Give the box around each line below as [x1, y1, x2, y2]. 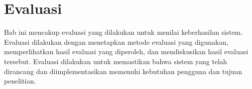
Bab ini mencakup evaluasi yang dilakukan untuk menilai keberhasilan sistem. [4, 27, 243, 37]
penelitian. [4, 76, 36, 86]
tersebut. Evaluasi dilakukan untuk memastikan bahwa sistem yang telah [4, 56, 227, 66]
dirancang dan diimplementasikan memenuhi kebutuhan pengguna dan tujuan [4, 66, 243, 76]
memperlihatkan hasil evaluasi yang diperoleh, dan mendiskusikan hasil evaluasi [4, 46, 249, 57]
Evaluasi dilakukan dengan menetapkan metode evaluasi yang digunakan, [4, 36, 229, 47]
